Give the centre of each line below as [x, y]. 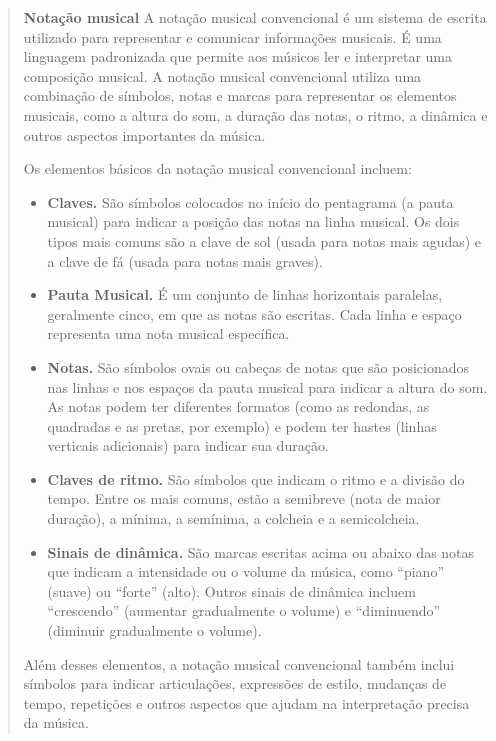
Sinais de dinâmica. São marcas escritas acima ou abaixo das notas [261, 551]
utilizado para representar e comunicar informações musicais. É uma [232, 36]
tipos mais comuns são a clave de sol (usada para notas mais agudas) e [264, 240]
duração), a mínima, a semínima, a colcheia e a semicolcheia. [233, 518]
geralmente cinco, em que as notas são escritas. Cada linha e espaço [254, 313]
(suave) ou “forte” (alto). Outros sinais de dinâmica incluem [231, 590]
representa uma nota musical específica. [168, 333]
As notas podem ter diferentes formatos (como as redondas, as [238, 406]
